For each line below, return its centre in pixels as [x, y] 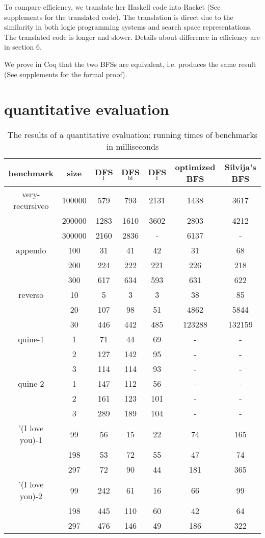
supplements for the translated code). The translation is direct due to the [119, 17]
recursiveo [31, 206]
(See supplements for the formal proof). [66, 74]
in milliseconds [132, 147]
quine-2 [31, 384]
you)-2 [31, 496]
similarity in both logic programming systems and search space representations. [128, 27]
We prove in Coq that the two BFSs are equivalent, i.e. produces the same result [130, 64]
